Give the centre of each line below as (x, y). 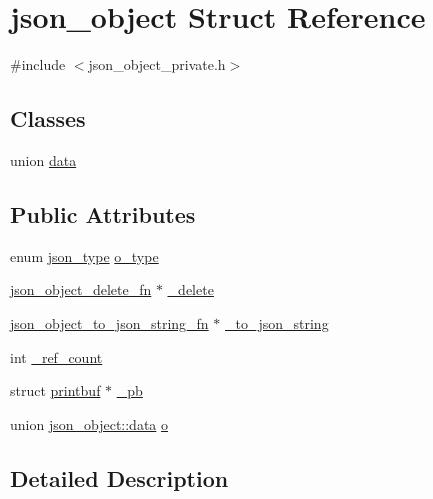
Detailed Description (119, 477)
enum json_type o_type (84, 255)
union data (43, 159)
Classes (48, 118)
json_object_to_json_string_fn (109, 322)
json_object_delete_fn (81, 289)
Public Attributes (103, 213)
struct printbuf (55, 390)
